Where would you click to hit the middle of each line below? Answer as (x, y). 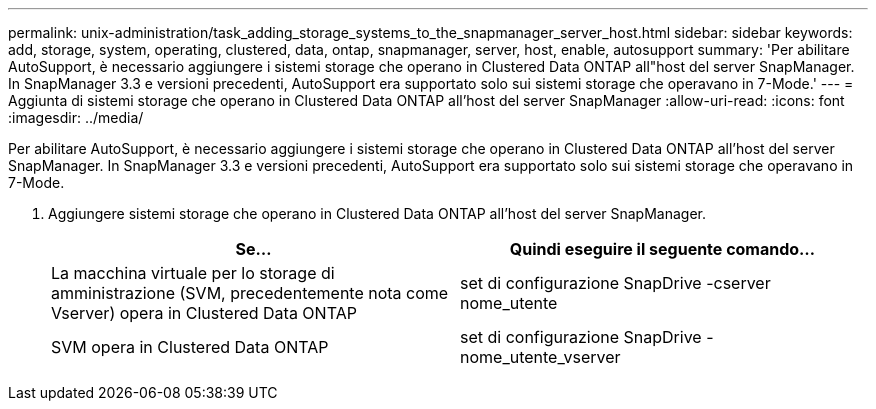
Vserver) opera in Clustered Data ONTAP (204, 313)
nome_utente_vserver (540, 357)
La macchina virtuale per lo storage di (193, 273)
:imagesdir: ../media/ (76, 117)
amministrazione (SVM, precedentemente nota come (250, 293)
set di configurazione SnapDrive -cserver (615, 283)
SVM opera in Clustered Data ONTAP (190, 347)
